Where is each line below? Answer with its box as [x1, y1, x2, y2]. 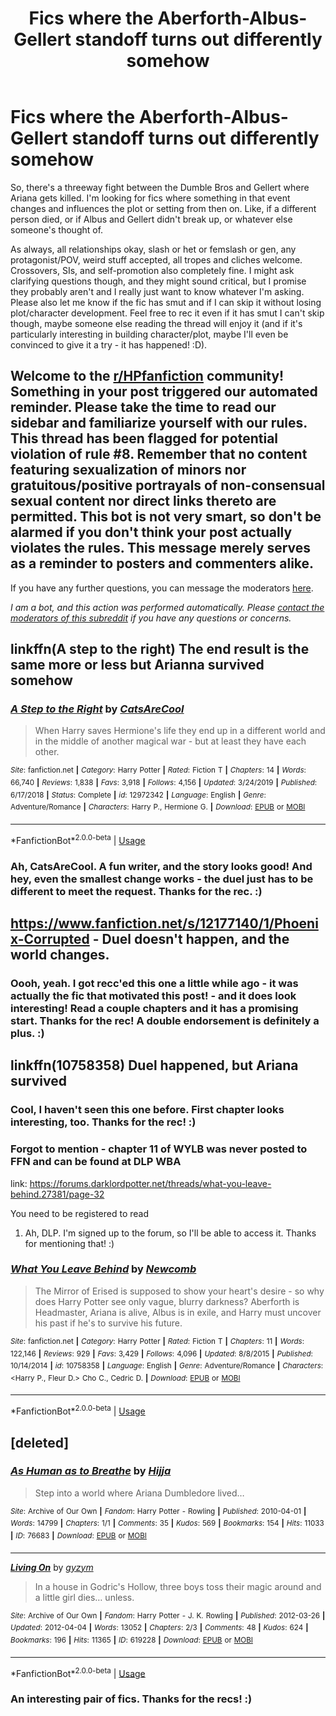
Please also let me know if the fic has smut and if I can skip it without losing [10, 296, 322, 308]
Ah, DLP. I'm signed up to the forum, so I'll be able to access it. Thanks [24, 1227, 317, 1239]
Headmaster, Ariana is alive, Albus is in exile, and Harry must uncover [34, 1306, 322, 1318]
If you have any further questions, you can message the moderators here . [10, 582, 314, 594]
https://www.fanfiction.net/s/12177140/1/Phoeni [10, 915, 319, 932]
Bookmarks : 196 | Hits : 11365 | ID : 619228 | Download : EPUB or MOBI [10, 1635, 253, 1646]
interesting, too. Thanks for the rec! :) [10, 1115, 197, 1129]
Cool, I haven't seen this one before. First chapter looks [10, 1103, 285, 1117]
